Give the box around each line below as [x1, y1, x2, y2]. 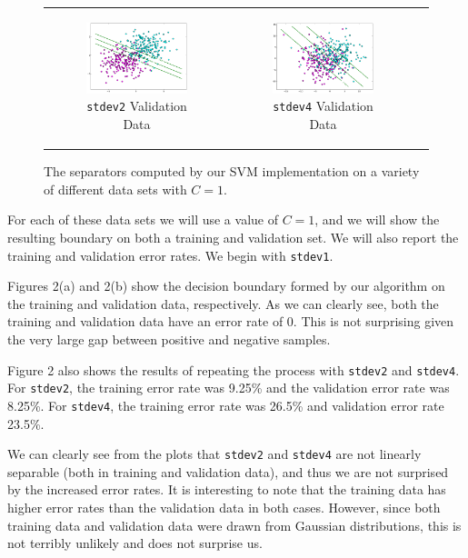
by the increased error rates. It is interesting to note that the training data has [7, 480, 446, 499]
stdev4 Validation [273, 96, 373, 115]
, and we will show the [314, 210, 440, 229]
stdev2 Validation [86, 96, 187, 115]
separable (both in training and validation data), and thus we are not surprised [7, 462, 449, 481]
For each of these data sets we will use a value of [7, 210, 278, 229]
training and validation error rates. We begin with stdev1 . [7, 245, 334, 264]
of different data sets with [44, 179, 187, 198]
